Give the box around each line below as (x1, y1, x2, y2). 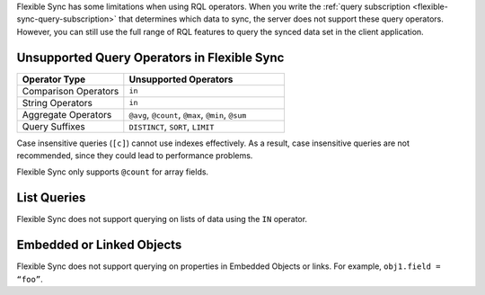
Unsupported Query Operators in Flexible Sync (16, 49, 285, 65)
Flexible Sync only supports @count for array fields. (16, 166, 209, 177)
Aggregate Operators (22, 108, 112, 121)
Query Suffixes (22, 120, 85, 132)
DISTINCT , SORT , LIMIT (128, 120, 215, 132)
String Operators (22, 96, 93, 109)
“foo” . (16, 273, 44, 284)
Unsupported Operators (128, 73, 234, 85)
